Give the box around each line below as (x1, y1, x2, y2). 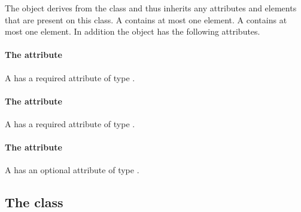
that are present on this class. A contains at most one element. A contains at (5, 13, 287, 26)
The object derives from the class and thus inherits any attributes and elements (5, 2, 297, 14)
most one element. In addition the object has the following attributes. (5, 25, 260, 38)
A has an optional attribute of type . (5, 164, 139, 176)
